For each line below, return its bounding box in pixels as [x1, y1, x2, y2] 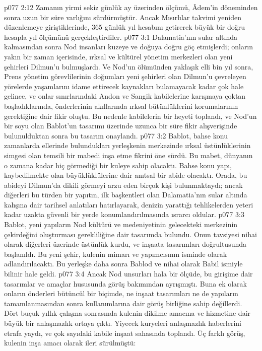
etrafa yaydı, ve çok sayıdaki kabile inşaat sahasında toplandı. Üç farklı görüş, [4, 327, 245, 338]
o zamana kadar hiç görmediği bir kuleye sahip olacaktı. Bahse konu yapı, [4, 160, 232, 170]
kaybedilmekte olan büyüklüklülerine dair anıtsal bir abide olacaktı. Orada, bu [4, 170, 247, 180]
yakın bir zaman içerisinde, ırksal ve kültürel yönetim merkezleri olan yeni [4, 51, 233, 61]
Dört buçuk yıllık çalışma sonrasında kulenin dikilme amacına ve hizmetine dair [4, 308, 251, 318]
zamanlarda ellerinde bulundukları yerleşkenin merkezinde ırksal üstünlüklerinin [4, 140, 251, 151]
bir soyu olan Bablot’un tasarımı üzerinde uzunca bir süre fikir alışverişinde [4, 120, 237, 131]
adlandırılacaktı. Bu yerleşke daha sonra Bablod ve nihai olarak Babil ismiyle [4, 258, 243, 269]
